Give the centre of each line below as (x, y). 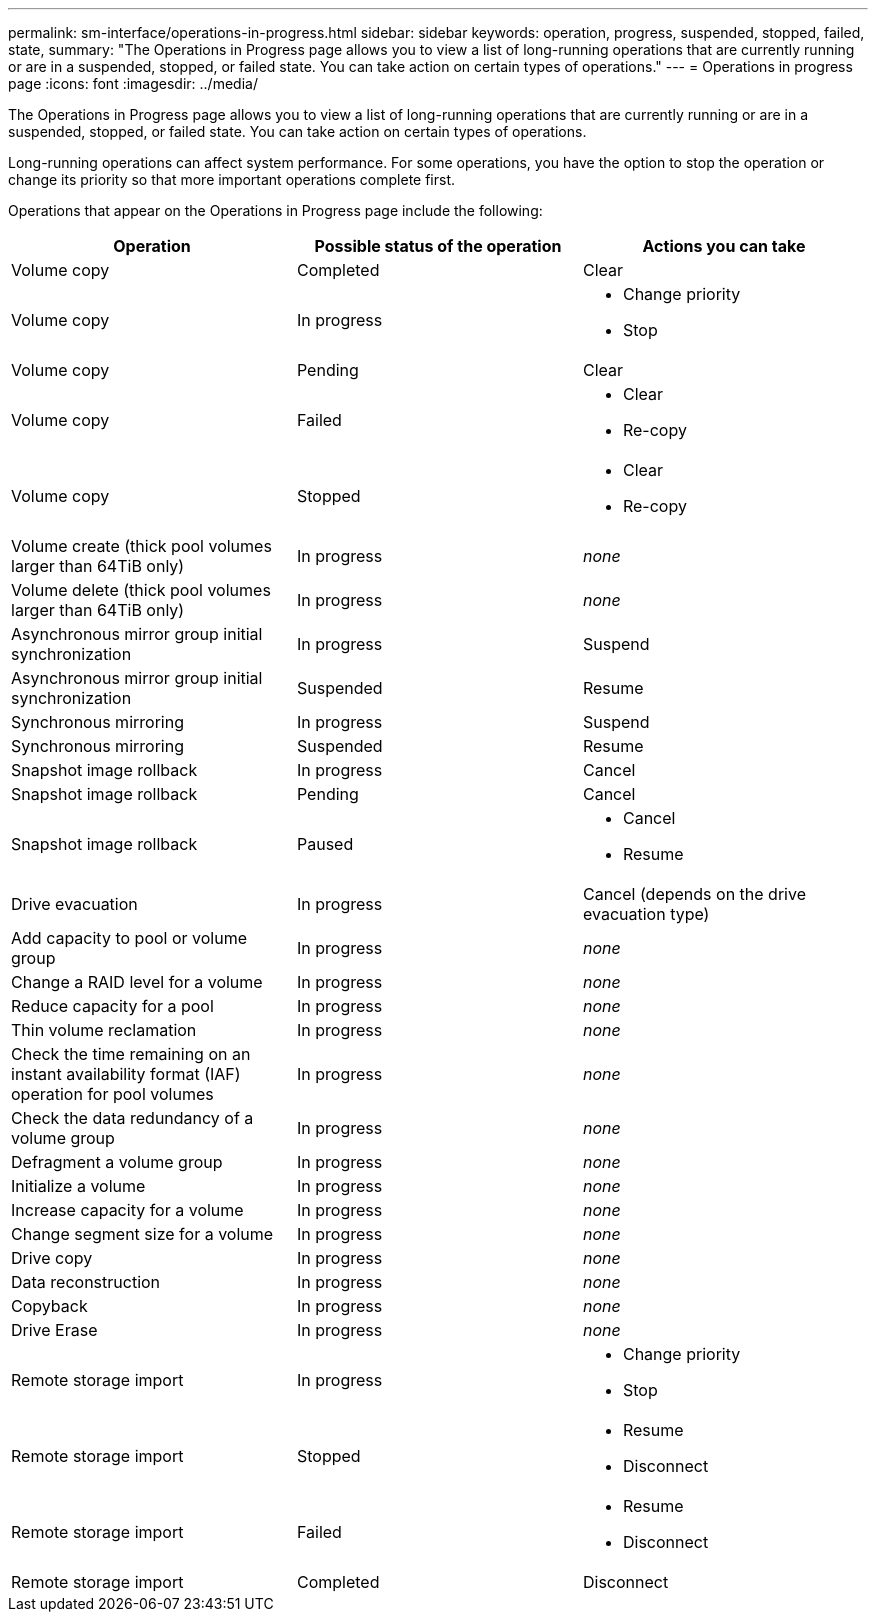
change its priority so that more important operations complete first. (232, 179)
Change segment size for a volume (142, 1234)
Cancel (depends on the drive (694, 894)
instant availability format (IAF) (126, 1074)
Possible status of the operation (438, 246)
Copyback (49, 1306)
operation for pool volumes (112, 1094)
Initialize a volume (78, 1186)
